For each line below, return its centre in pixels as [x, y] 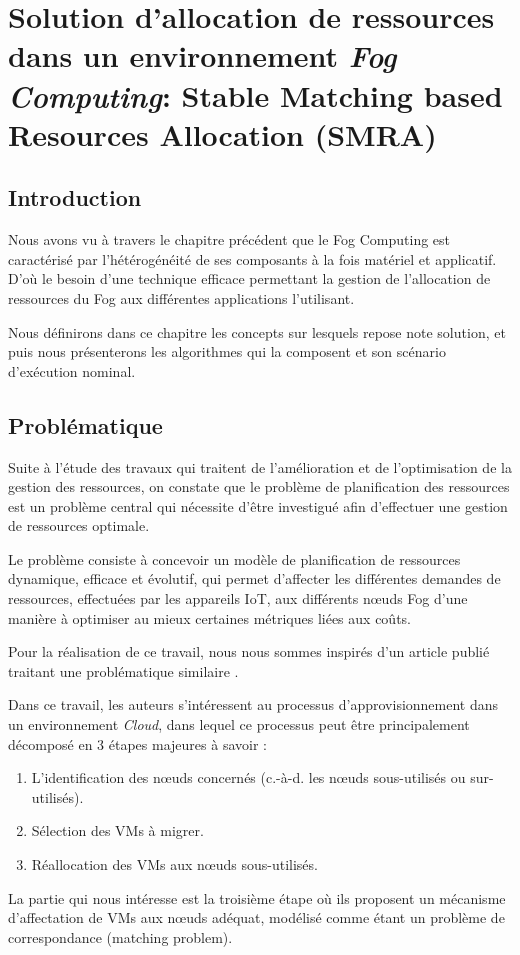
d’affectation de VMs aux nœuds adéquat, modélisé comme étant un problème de [256, 917]
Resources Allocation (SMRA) [222, 133]
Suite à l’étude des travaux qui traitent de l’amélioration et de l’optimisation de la [260, 466]
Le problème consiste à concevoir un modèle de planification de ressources [234, 558]
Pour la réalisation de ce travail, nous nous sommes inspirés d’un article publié [249, 651]
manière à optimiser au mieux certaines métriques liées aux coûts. [209, 617]
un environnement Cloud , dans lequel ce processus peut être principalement [239, 724]
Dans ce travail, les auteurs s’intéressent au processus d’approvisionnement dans [253, 704]
